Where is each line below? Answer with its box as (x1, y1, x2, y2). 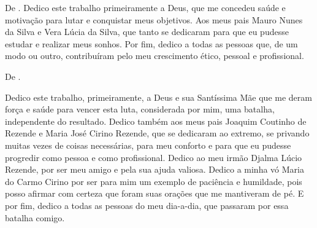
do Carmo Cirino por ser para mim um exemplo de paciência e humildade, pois (5, 175, 302, 187)
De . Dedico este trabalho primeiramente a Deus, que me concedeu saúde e (5, 1, 286, 14)
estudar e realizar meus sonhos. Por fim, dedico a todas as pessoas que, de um (5, 37, 298, 50)
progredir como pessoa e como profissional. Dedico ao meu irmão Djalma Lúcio (5, 151, 302, 163)
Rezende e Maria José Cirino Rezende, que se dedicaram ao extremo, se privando (5, 127, 310, 140)
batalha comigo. (5, 211, 65, 224)
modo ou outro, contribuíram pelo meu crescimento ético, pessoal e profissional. (5, 49, 304, 62)
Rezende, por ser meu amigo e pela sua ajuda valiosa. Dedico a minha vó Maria (5, 163, 304, 176)
